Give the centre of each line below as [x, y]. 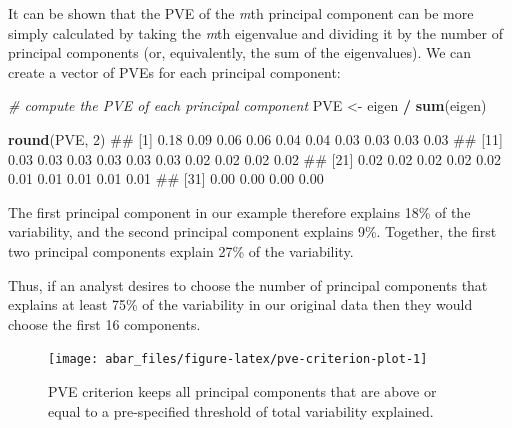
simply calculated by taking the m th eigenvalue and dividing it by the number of [256, 32]
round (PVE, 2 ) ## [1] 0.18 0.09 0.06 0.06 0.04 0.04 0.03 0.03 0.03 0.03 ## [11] [255, 138]
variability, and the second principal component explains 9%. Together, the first [252, 231]
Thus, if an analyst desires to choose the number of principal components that [248, 284]
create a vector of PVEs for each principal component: [174, 71]
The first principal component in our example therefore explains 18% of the [239, 211]
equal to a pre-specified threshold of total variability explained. [241, 410]
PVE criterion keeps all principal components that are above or [242, 390]
